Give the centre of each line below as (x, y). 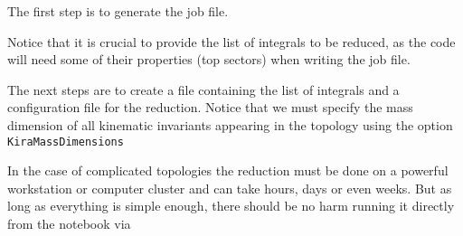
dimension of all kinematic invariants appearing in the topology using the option (230, 124)
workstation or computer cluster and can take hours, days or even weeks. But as (230, 188)
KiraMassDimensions (66, 142)
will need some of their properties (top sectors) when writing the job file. (209, 59)
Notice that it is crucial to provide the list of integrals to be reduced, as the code (231, 41)
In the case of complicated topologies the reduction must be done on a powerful (228, 170)
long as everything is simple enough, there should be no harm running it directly (231, 206)
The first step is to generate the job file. (118, 11)
